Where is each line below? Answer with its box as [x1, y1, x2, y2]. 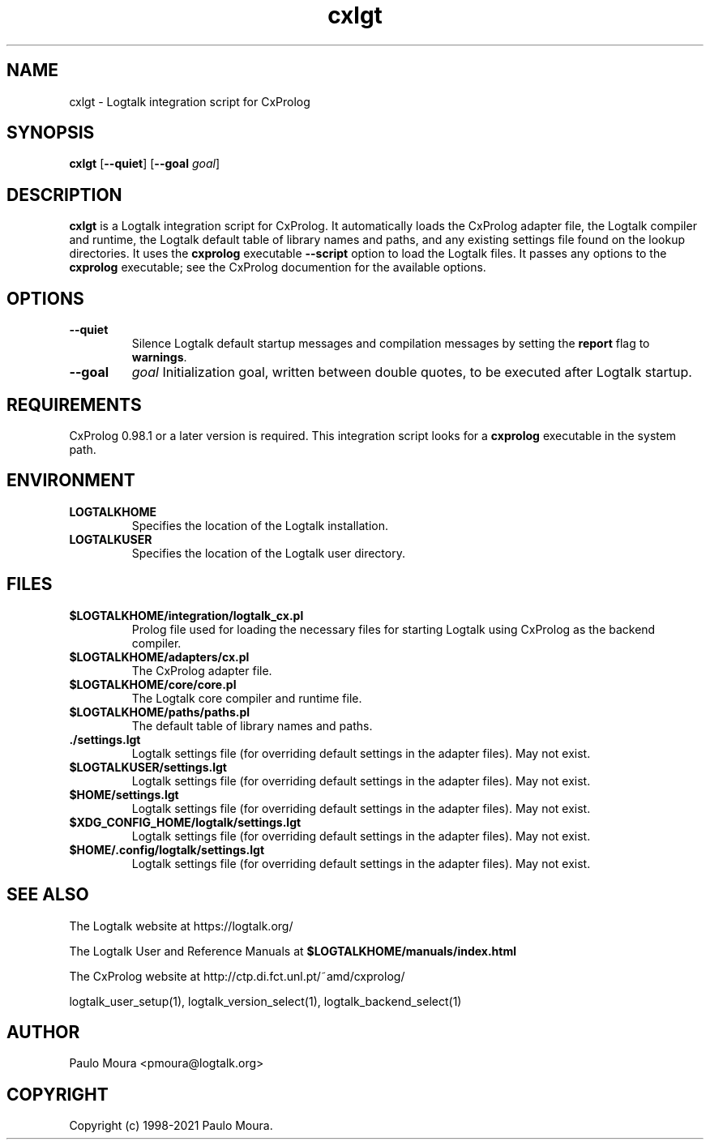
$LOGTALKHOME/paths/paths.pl [69, 704, 250, 719]
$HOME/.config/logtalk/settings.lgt [69, 842, 265, 857]
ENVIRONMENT [6, 470, 135, 491]
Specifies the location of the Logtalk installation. [131, 518, 389, 532]
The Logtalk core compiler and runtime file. [131, 691, 362, 705]
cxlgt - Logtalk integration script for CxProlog [69, 94, 310, 109]
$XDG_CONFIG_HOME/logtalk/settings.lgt [69, 815, 302, 829]
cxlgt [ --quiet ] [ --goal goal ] [69, 156, 220, 171]
